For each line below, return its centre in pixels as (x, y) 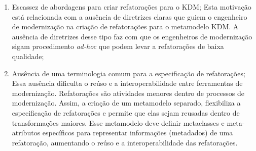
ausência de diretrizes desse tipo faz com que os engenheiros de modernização (132, 36)
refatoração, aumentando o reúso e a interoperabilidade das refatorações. (125, 142)
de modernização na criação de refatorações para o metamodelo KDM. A (125, 27)
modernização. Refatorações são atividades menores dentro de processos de (128, 93)
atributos (26, 133)
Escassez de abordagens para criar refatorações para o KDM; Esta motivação (132, 7)
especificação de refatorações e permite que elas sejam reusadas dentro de (126, 112)
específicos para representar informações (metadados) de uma (138, 133)
